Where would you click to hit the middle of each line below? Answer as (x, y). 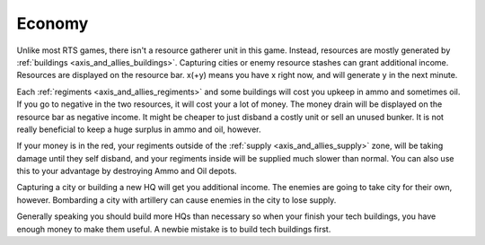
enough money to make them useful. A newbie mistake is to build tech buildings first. (174, 229)
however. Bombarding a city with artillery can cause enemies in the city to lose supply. (176, 200)
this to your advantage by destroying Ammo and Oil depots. (127, 171)
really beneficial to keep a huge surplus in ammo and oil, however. (139, 129)
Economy (53, 23)
